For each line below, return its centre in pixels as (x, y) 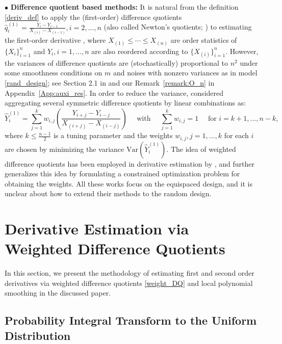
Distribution (38, 335)
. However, (242, 51)
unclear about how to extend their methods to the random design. (108, 193)
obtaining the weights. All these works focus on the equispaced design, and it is (129, 183)
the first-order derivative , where (55, 40)
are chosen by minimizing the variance (65, 149)
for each (236, 135)
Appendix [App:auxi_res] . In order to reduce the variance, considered (114, 92)
